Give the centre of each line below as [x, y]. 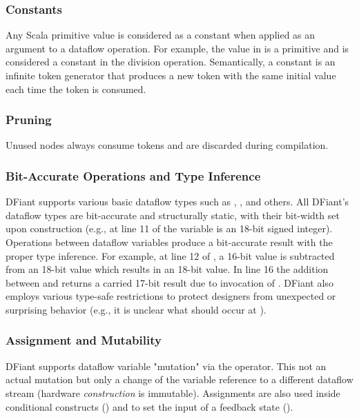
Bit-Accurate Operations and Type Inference [133, 175]
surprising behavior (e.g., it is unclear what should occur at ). [136, 309]
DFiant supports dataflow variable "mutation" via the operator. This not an [166, 366]
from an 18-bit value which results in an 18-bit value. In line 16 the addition [167, 269]
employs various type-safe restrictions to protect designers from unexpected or [171, 296]
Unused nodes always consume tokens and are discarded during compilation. [167, 145]
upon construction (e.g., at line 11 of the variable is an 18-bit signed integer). [169, 228]
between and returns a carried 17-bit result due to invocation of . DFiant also [169, 282]
